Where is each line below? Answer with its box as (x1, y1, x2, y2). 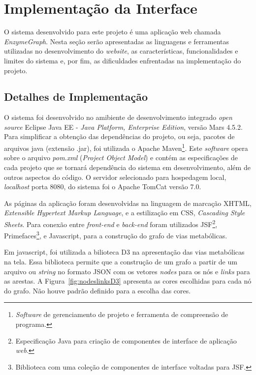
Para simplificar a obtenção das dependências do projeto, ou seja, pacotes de (4, 131, 235, 142)
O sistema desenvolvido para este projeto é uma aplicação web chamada (4, 27, 221, 37)
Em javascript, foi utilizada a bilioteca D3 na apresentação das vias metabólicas (4, 247, 245, 257)
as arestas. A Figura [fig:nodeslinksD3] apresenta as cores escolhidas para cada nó (4, 276, 252, 286)
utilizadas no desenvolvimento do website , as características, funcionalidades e (4, 46, 238, 56)
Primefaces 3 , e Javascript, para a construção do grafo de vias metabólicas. (4, 229, 227, 240)
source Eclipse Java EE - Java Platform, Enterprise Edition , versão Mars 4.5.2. (4, 121, 243, 132)
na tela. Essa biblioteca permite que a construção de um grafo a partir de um (4, 256, 237, 266)
